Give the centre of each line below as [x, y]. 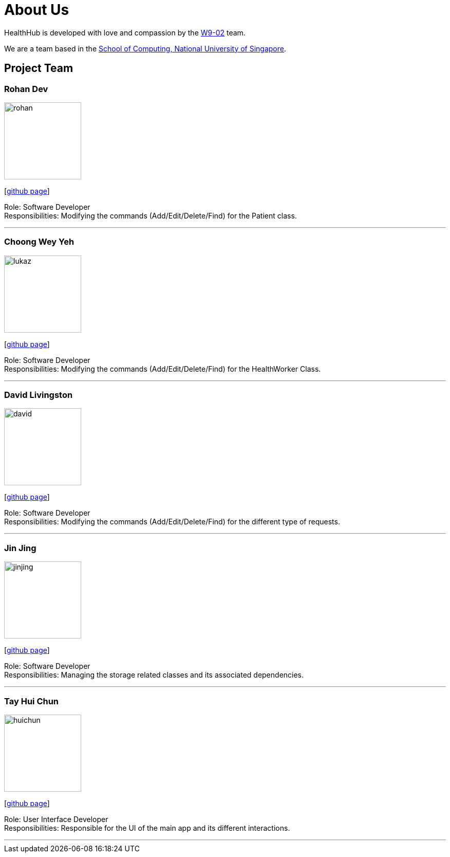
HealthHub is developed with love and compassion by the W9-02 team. [125, 32]
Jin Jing [20, 548]
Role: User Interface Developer [56, 819]
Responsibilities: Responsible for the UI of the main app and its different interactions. [147, 828]
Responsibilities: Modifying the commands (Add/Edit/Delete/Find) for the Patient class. [151, 215]
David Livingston [39, 395]
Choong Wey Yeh [39, 242]
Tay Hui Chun [32, 701]
